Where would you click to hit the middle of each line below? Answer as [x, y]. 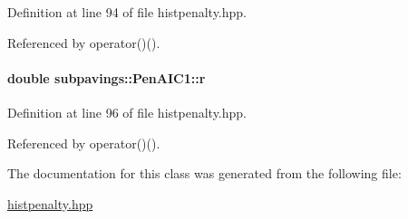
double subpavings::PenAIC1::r [107, 77]
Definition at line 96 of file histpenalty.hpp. [127, 112]
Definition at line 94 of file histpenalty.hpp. [127, 12]
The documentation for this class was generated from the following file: [204, 173]
